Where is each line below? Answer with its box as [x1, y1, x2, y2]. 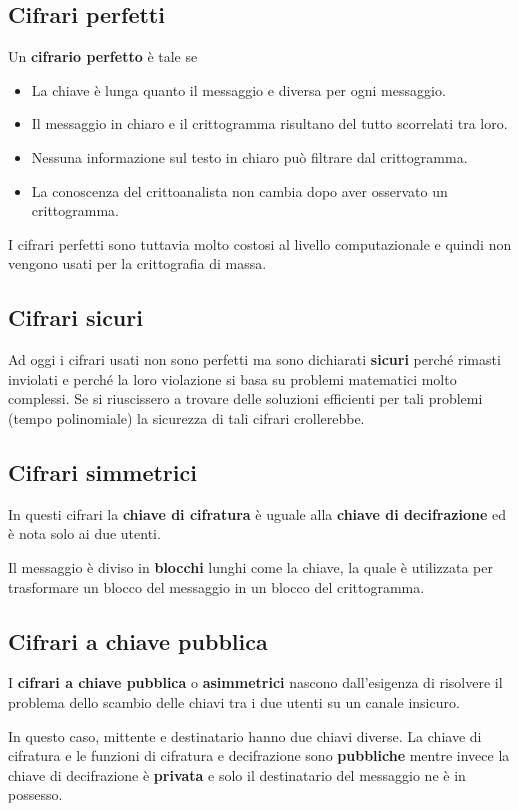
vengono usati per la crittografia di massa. [8, 253, 267, 274]
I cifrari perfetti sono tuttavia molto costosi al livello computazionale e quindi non [8, 233, 512, 254]
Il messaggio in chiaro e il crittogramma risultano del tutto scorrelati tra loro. [31, 113, 508, 134]
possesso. [8, 784, 63, 805]
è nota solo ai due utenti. [8, 523, 161, 544]
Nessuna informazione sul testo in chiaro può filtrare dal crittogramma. [31, 146, 468, 167]
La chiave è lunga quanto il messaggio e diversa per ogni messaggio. [31, 79, 446, 100]
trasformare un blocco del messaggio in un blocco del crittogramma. [8, 576, 425, 597]
